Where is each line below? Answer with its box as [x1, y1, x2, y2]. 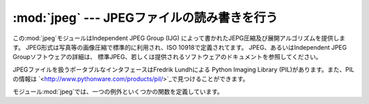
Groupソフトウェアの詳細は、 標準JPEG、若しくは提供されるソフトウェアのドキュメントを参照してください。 [12, 53, 323, 61]
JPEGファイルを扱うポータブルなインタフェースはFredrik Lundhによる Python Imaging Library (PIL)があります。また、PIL [12, 65, 355, 73]
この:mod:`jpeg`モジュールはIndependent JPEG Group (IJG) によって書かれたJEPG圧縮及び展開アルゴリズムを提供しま [12, 34, 346, 42]
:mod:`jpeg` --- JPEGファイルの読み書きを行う [12, 10, 278, 25]
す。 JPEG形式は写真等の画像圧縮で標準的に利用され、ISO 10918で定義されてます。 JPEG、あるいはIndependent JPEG [12, 43, 347, 51]
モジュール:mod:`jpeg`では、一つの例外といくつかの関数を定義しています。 [12, 87, 223, 95]
